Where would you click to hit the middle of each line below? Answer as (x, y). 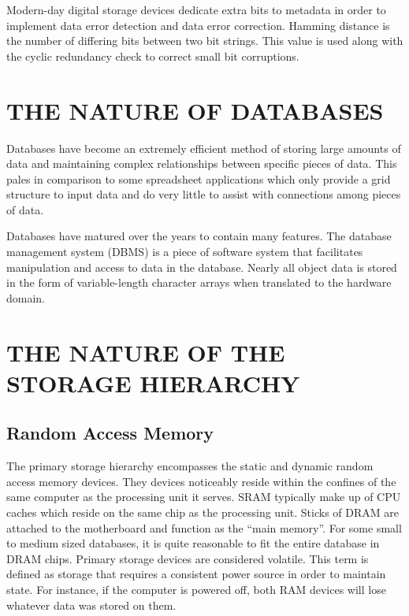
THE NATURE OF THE (146, 352)
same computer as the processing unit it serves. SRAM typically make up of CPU (204, 497)
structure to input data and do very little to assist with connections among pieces (204, 194)
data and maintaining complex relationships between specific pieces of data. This (202, 163)
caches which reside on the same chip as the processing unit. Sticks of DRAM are (203, 512)
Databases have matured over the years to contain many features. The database (199, 236)
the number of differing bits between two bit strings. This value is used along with (205, 41)
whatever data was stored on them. (91, 605)
